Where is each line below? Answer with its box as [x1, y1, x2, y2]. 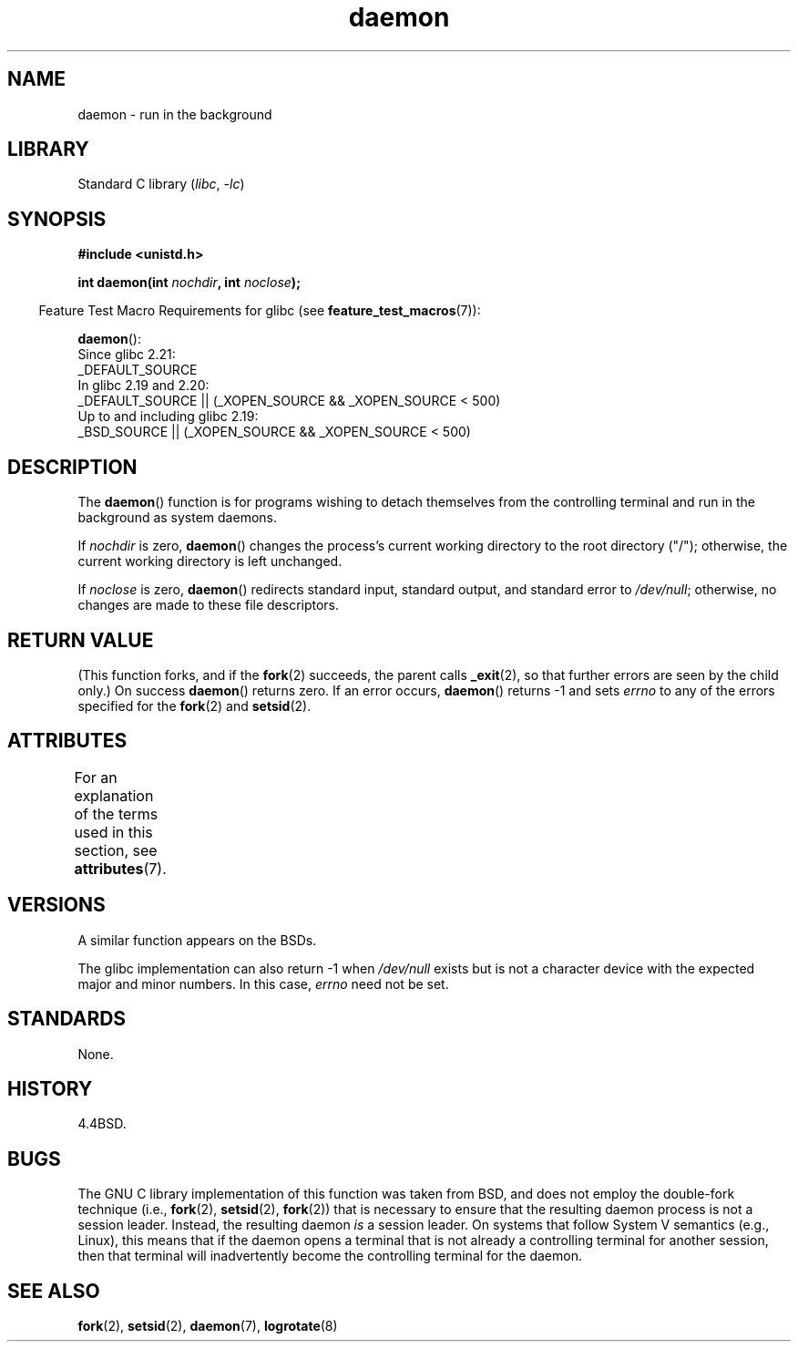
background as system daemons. [77, 510, 277, 526]
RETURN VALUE [7, 628, 154, 652]
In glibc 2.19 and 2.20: [77, 377, 210, 394]
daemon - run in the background [77, 106, 272, 122]
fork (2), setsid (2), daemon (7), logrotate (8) [77, 1318, 338, 1334]
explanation [74, 786, 154, 805]
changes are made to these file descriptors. [77, 597, 340, 613]
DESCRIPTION [7, 455, 138, 479]
